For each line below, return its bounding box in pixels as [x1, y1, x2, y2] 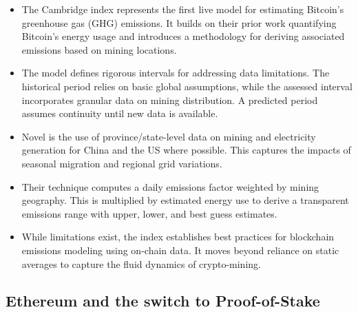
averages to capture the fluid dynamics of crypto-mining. [21, 256, 261, 271]
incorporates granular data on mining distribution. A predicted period [21, 92, 318, 107]
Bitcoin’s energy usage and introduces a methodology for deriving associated [21, 29, 345, 43]
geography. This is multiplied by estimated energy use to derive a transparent [21, 193, 349, 207]
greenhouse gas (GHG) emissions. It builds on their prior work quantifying [21, 15, 337, 30]
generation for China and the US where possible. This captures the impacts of [21, 143, 351, 157]
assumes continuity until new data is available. [21, 106, 218, 121]
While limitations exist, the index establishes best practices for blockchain [21, 229, 335, 244]
